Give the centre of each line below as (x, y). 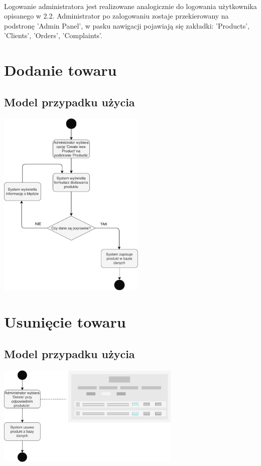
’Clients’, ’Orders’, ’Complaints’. (53, 35)
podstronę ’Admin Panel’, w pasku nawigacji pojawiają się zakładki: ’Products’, (127, 25)
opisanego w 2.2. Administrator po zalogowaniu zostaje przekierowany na (116, 16)
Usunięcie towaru (65, 322)
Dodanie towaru (60, 70)
